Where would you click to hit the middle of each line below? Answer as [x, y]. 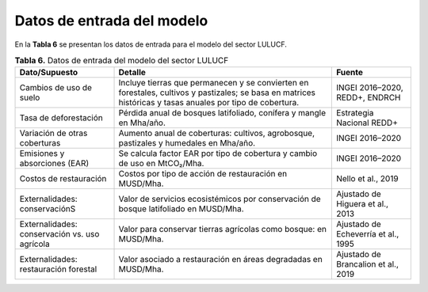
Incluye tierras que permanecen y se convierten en [214, 83]
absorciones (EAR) [54, 164]
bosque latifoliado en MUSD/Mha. [182, 209]
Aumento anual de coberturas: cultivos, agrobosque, [217, 133]
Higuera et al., [362, 204]
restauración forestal [58, 269]
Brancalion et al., [367, 264]
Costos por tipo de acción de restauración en [203, 174]
